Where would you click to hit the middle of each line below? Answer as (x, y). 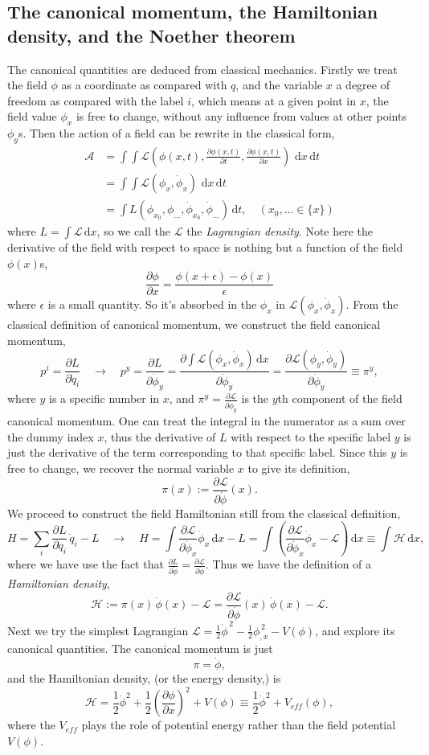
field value (32, 116)
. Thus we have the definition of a (288, 564)
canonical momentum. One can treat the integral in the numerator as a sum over (206, 421)
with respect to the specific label (311, 436)
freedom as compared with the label (96, 100)
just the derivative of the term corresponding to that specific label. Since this (197, 452)
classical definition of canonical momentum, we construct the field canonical (194, 324)
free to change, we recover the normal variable (121, 468)
